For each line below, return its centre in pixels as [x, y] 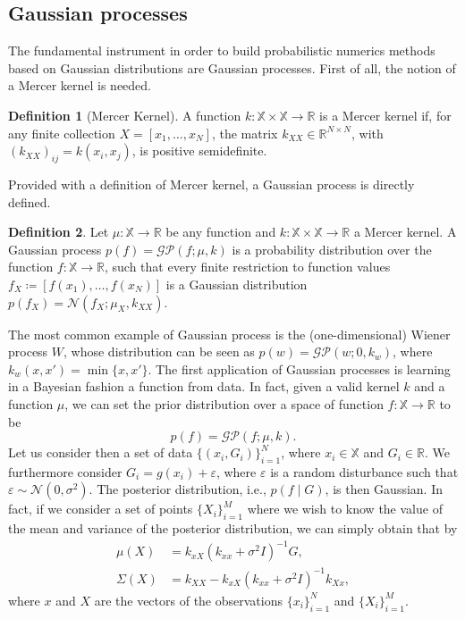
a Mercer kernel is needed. [80, 85]
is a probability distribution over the [332, 249]
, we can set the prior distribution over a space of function [224, 403]
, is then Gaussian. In [384, 489]
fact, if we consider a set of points [101, 509]
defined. [30, 201]
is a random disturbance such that [364, 471]
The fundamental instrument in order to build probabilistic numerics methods [222, 50]
